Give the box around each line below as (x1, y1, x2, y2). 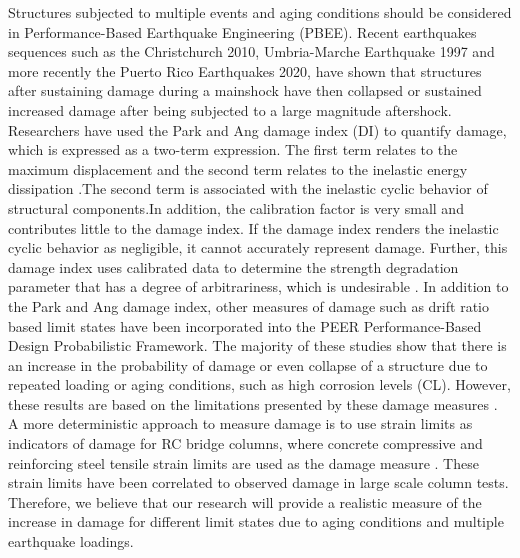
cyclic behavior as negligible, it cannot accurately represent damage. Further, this (8, 237, 508, 258)
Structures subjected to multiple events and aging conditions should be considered (8, 2, 512, 22)
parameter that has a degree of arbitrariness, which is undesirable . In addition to (8, 276, 509, 297)
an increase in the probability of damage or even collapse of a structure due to (8, 354, 488, 375)
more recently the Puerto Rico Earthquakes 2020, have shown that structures (8, 60, 482, 81)
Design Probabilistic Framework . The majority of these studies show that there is (8, 335, 507, 356)
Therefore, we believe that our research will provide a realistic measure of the (8, 491, 482, 512)
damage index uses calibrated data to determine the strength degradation (8, 256, 459, 277)
